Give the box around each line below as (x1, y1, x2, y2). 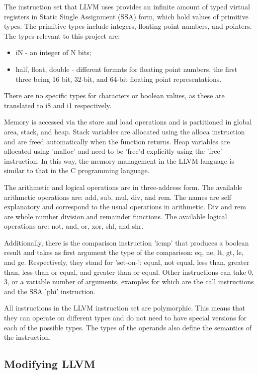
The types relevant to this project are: (4, 30, 120, 41)
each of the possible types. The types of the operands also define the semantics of (4, 322, 252, 332)
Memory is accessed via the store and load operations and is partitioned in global (4, 117, 252, 127)
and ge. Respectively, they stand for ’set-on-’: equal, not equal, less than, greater (4, 257, 250, 267)
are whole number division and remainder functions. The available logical (4, 211, 227, 221)
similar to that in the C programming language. (4, 165, 150, 176)
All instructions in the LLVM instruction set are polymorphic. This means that (4, 303, 246, 313)
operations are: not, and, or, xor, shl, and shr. (4, 221, 144, 231)
